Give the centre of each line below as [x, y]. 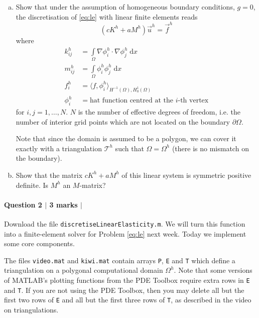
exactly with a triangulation [59, 148]
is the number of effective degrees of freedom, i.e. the [159, 111]
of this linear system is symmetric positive [186, 175]
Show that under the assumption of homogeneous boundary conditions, [125, 7]
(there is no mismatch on [210, 148]
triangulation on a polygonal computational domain [84, 270]
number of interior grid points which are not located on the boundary [123, 121]
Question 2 [23, 204]
